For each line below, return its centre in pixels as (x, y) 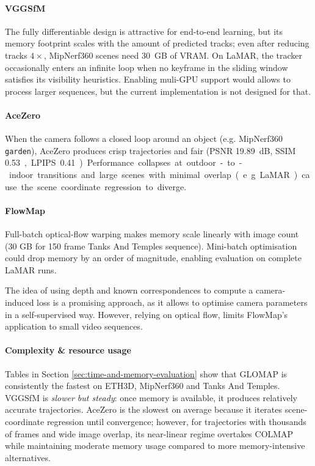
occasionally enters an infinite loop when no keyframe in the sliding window (147, 67)
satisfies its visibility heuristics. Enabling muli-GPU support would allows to (148, 79)
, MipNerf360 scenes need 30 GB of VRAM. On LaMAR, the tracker (173, 55)
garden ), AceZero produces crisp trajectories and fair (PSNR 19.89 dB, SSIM (150, 150)
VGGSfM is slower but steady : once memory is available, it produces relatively (151, 397)
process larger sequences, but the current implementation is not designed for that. (158, 91)
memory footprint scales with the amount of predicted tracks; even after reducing (157, 43)
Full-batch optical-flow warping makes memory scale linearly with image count (152, 233)
